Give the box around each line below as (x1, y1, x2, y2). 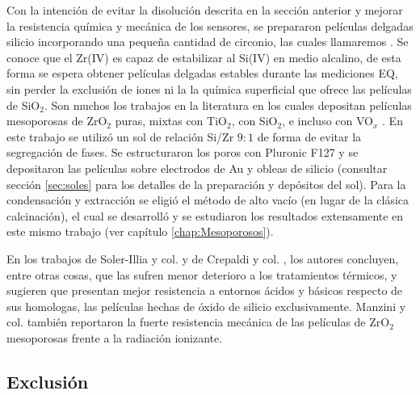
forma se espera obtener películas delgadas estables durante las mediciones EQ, (6, 65, 398, 82)
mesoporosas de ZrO (6, 112, 107, 129)
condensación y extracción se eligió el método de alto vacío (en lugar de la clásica (6, 191, 409, 208)
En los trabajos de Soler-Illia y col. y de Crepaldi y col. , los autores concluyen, (6, 250, 399, 267)
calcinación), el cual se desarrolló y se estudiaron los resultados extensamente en (6, 207, 404, 224)
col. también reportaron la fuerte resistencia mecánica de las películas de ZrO (6, 313, 390, 330)
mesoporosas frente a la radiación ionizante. (6, 329, 223, 346)
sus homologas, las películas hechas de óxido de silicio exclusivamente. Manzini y (6, 297, 406, 314)
